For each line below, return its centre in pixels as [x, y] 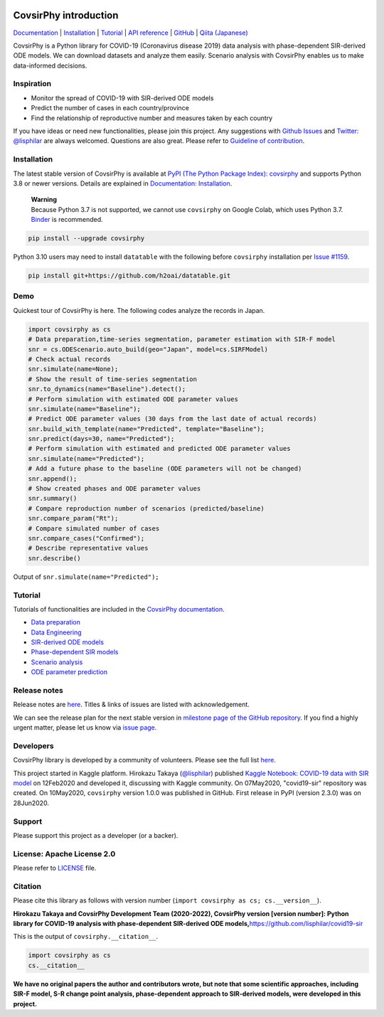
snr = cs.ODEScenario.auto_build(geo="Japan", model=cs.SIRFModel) [148, 349]
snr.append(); [53, 479]
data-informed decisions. [50, 65]
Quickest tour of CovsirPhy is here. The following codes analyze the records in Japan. [139, 310]
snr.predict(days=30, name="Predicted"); [101, 439]
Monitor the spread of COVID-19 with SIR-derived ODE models [122, 98]
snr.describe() [54, 558]
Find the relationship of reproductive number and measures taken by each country [152, 118]
